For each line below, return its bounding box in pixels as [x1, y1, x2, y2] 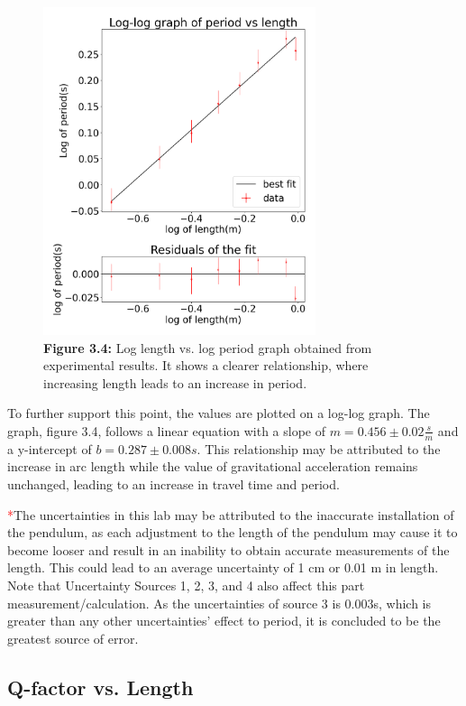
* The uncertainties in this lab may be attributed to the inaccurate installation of [7, 505, 454, 524]
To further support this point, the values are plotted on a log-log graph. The [7, 404, 430, 423]
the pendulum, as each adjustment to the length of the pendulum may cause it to [7, 523, 458, 542]
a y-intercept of [7, 439, 92, 458]
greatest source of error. [7, 628, 139, 647]
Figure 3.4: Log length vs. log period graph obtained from [43, 338, 372, 357]
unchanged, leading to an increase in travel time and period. [7, 474, 340, 493]
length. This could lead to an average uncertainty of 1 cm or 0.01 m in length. [7, 558, 439, 577]
